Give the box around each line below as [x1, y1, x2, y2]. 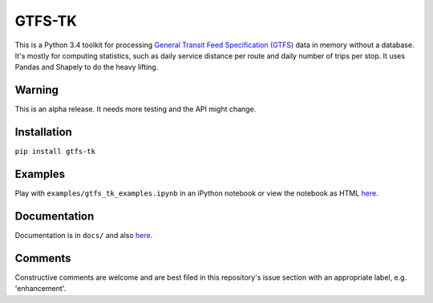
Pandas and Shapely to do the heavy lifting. [14, 63, 159, 72]
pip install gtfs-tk [14, 147, 96, 156]
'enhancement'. [14, 284, 67, 293]
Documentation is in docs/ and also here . [14, 230, 153, 240]
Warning [14, 83, 59, 97]
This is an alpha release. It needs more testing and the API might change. [14, 104, 257, 114]
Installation [14, 125, 72, 139]
